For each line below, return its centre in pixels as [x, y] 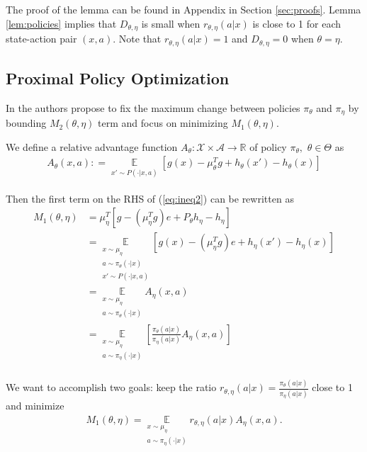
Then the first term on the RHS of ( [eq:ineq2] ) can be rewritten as [150, 198]
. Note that [137, 39]
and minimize [35, 405]
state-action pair [41, 39]
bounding [26, 123]
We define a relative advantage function [92, 146]
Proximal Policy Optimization [118, 78]
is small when [171, 23]
